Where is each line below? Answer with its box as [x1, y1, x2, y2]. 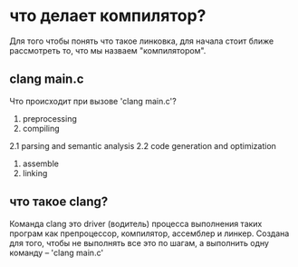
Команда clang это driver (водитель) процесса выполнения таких [9, 218, 263, 229]
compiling [22, 123, 61, 133]
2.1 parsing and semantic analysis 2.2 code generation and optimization [9, 140, 276, 151]
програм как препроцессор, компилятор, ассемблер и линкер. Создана [9, 228, 290, 239]
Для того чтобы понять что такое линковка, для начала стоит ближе [9, 35, 274, 46]
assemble [22, 158, 59, 169]
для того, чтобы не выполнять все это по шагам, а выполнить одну [9, 237, 270, 248]
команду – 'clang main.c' [9, 247, 104, 258]
